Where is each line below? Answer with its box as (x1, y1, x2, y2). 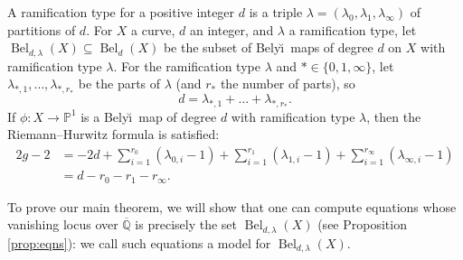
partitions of (7, 20, 76, 39)
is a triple (249, 3, 303, 21)
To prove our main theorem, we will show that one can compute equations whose (7, 197, 457, 216)
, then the (366, 107, 421, 125)
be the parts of (78, 74, 161, 93)
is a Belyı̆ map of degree (80, 107, 217, 125)
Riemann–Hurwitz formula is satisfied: (7, 125, 220, 144)
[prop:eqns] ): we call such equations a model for (7, 233, 271, 252)
